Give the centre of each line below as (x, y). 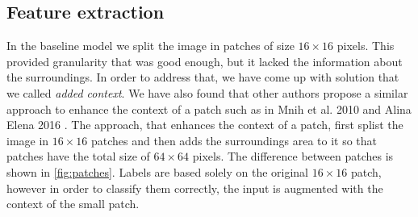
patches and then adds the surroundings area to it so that (234, 140)
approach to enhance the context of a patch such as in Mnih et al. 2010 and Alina (209, 108)
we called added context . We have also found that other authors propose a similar (207, 92)
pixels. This (366, 46)
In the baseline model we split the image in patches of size (150, 46)
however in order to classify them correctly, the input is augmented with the (195, 188)
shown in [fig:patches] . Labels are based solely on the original (158, 171)
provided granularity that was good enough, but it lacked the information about (205, 61)
